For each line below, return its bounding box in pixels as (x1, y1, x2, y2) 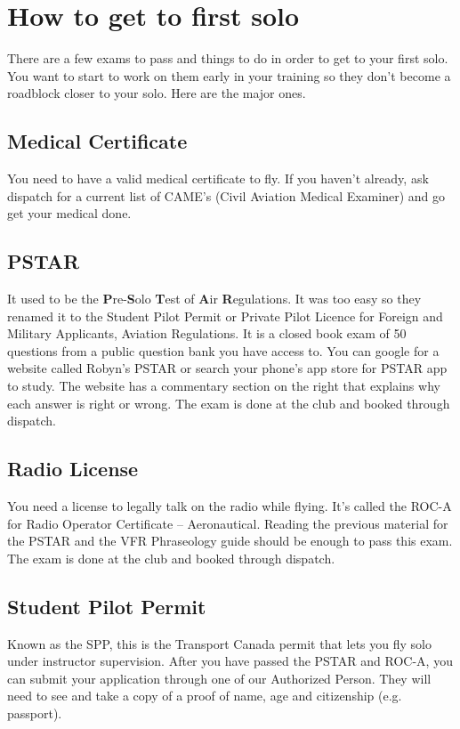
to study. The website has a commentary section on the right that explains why (7, 377, 440, 395)
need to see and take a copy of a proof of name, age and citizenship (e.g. (7, 686, 402, 705)
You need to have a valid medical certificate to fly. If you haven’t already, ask (7, 169, 429, 188)
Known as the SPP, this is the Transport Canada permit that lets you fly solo (7, 634, 432, 652)
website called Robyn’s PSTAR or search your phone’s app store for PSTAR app (7, 359, 448, 377)
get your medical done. (7, 204, 132, 223)
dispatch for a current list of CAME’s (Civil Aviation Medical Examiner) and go (7, 186, 445, 205)
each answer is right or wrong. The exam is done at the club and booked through (7, 393, 450, 412)
